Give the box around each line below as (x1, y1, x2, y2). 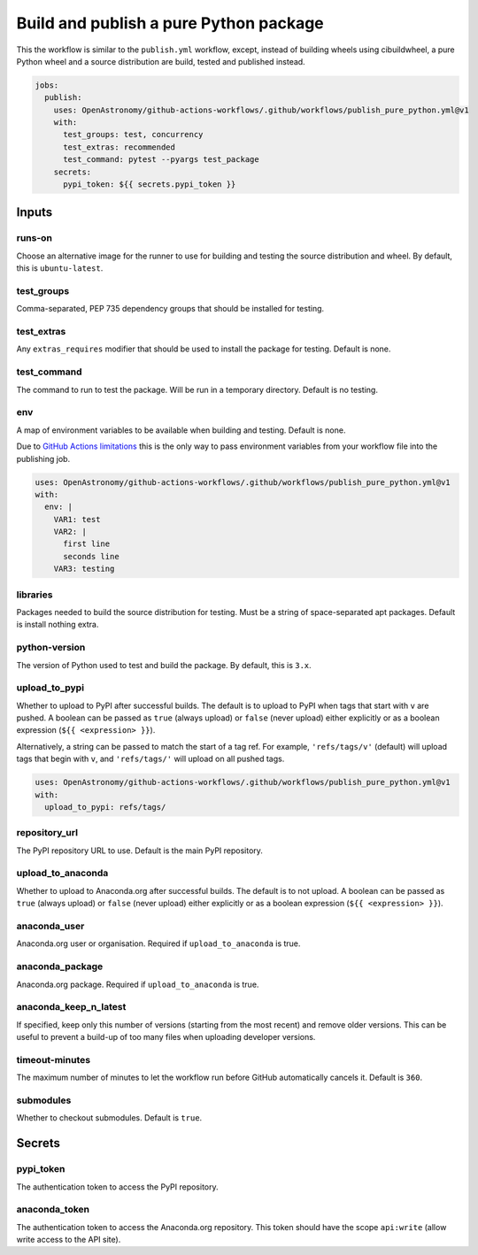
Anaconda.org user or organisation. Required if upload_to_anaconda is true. (16, 938, 301, 949)
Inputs (16, 204, 53, 220)
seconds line (63, 551, 119, 561)
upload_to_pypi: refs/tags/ (44, 802, 166, 812)
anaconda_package (16, 960, 104, 973)
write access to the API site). (16, 1235, 121, 1245)
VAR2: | (53, 527, 88, 537)
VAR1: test (53, 514, 101, 524)
